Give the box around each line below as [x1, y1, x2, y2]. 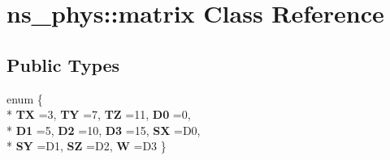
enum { [6, 90, 43, 107]
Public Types [6, 52, 120, 77]
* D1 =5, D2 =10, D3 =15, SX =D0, [6, 121, 201, 138]
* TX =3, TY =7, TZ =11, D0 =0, [6, 106, 191, 123]
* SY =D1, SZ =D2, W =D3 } [6, 137, 167, 154]
